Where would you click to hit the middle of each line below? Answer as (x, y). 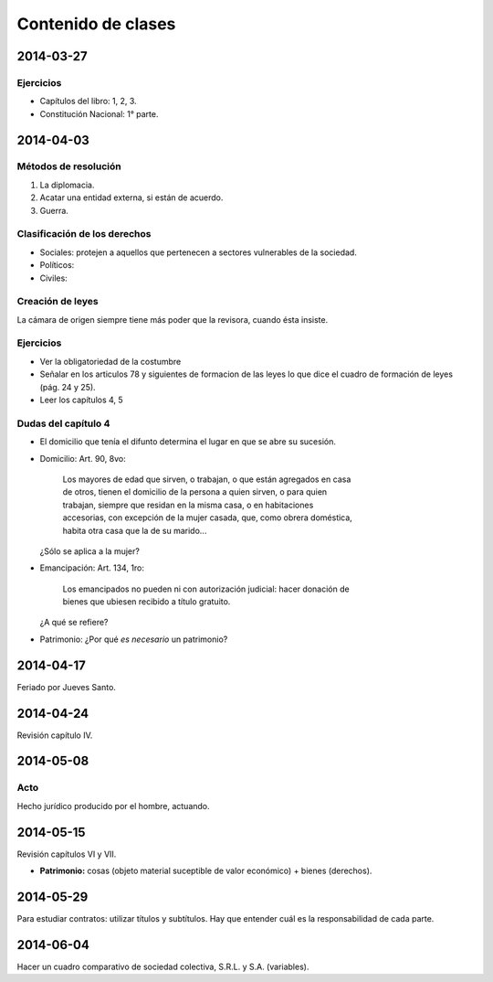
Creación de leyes (58, 302)
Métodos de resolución (69, 166)
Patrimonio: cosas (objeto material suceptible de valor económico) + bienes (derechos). (206, 871)
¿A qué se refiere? (74, 623)
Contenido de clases (96, 24)
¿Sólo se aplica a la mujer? (90, 551)
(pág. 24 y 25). (68, 387)
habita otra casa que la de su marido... (135, 530)
